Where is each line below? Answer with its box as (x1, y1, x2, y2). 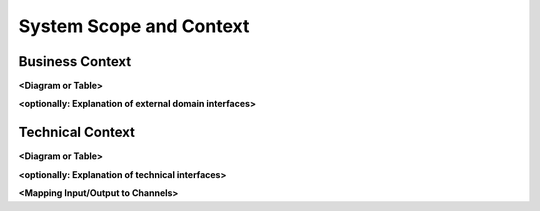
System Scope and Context (18, 15, 250, 37)
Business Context (18, 53, 132, 70)
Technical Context (18, 124, 135, 141)
